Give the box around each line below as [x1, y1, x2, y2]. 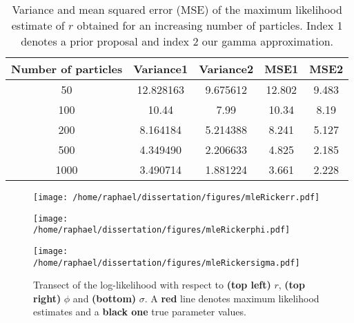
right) [33, 291, 61, 305]
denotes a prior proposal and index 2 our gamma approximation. [21, 33, 334, 49]
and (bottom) [72, 291, 137, 305]
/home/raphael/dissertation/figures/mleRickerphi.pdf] [33, 225, 291, 235]
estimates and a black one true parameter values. [33, 304, 246, 319]
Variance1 [133, 61, 188, 77]
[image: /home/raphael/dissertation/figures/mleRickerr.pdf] [33, 193, 320, 202]
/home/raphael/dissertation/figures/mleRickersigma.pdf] [33, 257, 300, 268]
